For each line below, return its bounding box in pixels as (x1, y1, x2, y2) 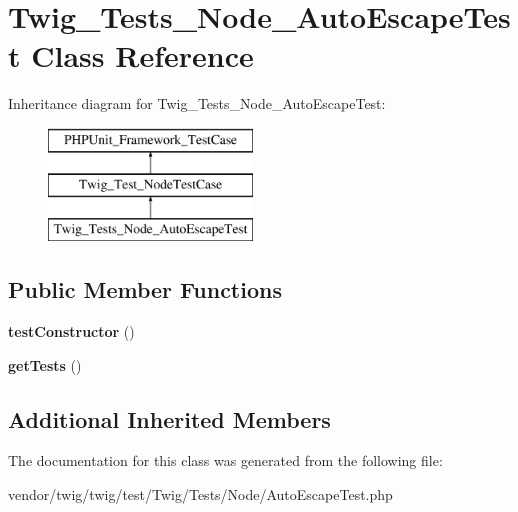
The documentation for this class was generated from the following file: (8, 450, 443, 471)
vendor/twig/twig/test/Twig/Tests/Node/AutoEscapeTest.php (8, 484, 393, 505)
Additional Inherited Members (8, 403, 331, 434)
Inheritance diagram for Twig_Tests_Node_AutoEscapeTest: (8, 93, 386, 114)
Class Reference (31, 35, 254, 76)
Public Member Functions (8, 274, 282, 305)
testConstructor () (8, 321, 135, 342)
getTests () (8, 354, 82, 375)
